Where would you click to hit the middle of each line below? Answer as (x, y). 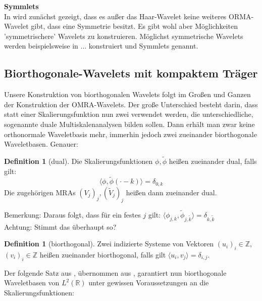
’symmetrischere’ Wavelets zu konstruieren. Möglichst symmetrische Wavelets (124, 36)
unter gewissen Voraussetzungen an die (149, 283)
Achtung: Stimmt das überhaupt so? (60, 226)
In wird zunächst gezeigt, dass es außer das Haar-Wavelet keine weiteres (115, 16)
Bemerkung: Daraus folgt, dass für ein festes (72, 214)
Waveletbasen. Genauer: (41, 144)
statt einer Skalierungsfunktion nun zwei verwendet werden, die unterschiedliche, (129, 114)
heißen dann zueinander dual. (171, 192)
